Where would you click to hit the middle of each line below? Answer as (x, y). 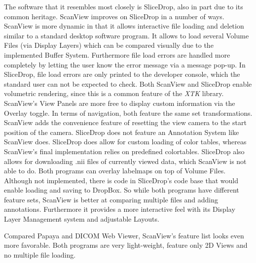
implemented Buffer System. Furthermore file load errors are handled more (117, 54)
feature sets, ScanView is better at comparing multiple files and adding (111, 199)
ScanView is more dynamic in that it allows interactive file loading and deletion (124, 26)
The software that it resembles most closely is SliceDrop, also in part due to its (124, 6)
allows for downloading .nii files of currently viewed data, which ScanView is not (125, 161)
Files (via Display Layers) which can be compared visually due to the (109, 45)
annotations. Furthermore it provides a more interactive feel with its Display (120, 209)
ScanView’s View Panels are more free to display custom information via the (120, 103)
